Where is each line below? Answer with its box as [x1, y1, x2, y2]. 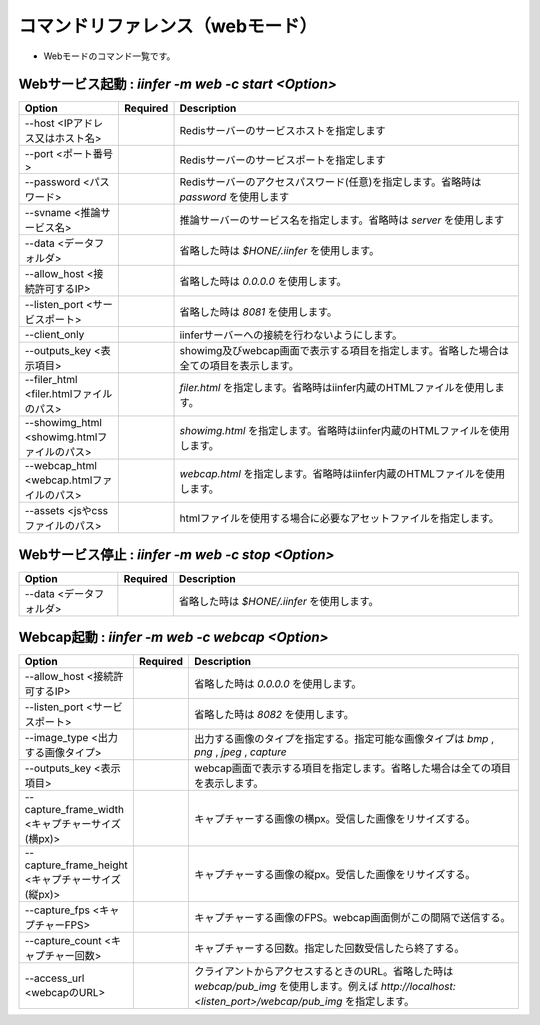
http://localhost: [380, 980, 457, 994]
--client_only [24, 328, 85, 342]
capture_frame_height [24, 858, 129, 872]
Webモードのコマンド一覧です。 [43, 50, 176, 62]
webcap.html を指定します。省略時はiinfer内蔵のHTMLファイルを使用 [179, 467, 505, 481]
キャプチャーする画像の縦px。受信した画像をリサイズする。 [194, 868, 476, 882]
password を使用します [179, 190, 290, 204]
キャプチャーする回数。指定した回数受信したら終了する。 [194, 941, 465, 955]
